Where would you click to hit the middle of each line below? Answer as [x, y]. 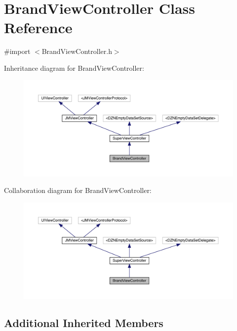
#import [17, 51]
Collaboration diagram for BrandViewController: [78, 190]
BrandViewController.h [77, 51]
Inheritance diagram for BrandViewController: [74, 68]
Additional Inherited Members [84, 322]
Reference [38, 27]
